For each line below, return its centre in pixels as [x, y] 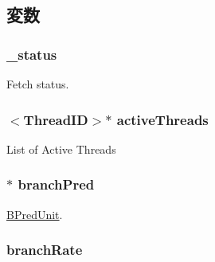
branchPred [56, 184]
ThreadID [56, 119]
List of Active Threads [61, 149]
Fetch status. [38, 84]
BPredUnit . [35, 214]
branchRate [45, 250]
